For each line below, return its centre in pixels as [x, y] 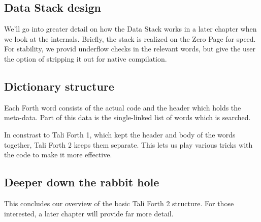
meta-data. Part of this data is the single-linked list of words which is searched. [127, 117]
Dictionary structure [59, 86]
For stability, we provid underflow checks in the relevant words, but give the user [130, 49]
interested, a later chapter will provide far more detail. [89, 213]
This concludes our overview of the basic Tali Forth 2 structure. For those [119, 203]
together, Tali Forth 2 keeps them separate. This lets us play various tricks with [128, 144]
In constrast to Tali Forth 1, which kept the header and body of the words [120, 134]
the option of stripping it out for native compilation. [86, 58]
